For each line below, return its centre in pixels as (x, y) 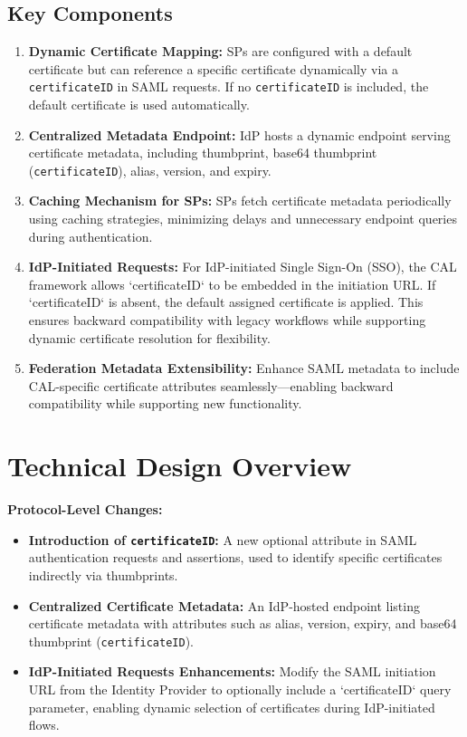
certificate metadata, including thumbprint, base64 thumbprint (203, 153)
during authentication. (91, 236)
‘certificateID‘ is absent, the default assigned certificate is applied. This (226, 302)
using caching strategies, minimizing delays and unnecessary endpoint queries (243, 219)
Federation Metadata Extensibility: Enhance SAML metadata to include (244, 368)
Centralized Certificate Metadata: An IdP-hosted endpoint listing (224, 605)
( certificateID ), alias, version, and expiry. (150, 170)
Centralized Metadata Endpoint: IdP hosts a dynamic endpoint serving (239, 134)
